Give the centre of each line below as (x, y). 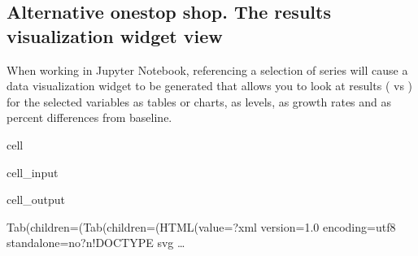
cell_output (36, 200)
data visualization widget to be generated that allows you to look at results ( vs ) (210, 86)
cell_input (33, 172)
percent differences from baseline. (89, 117)
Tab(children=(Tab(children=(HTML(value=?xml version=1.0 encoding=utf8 (201, 226)
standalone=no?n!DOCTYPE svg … (96, 243)
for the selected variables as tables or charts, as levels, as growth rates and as (199, 101)
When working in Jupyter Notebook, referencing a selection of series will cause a (207, 69)
